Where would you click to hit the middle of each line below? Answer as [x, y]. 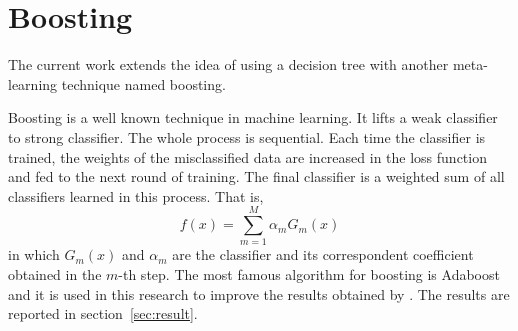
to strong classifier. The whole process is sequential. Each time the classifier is [247, 136]
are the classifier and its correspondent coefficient [323, 254]
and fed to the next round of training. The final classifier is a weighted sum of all [256, 176]
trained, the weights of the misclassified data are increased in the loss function [247, 156]
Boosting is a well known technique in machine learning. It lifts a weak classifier [253, 117]
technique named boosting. [143, 83]
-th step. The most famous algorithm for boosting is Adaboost [309, 274]
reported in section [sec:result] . [103, 313]
